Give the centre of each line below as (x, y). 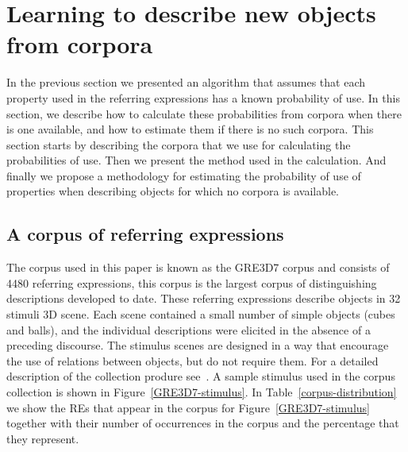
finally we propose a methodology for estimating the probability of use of (184, 175)
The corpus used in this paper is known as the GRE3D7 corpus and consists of (198, 267)
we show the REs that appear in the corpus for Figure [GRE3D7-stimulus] (188, 407)
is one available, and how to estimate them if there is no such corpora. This (190, 129)
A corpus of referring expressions (145, 234)
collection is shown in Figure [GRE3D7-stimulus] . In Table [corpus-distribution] (202, 392)
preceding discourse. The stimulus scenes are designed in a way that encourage (198, 345)
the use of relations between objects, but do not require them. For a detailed (192, 360)
